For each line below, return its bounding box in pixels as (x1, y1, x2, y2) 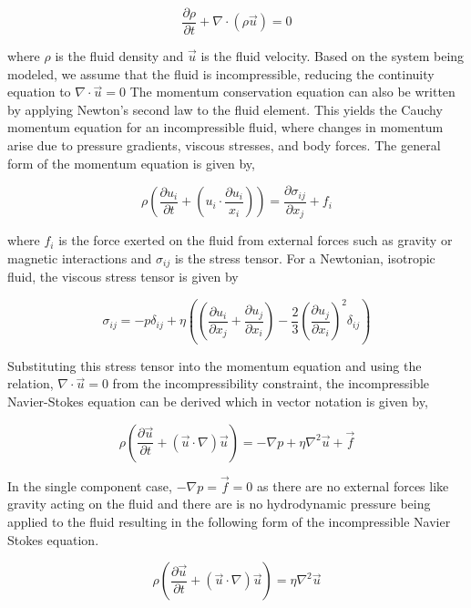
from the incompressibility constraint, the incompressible (112, 374, 430, 393)
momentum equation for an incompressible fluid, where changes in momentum (7, 118, 444, 137)
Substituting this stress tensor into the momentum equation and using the (7, 356, 422, 375)
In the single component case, (7, 476, 172, 495)
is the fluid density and (55, 46, 184, 66)
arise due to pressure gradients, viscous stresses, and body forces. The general (7, 136, 441, 155)
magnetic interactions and (7, 248, 152, 267)
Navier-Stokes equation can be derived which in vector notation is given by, (7, 392, 428, 411)
